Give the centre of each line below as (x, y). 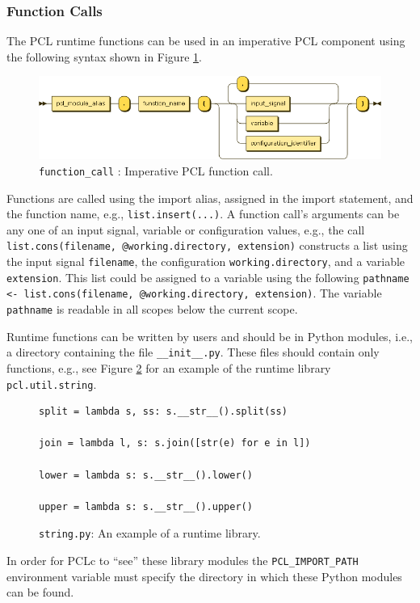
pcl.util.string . (52, 384)
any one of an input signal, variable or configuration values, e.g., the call (186, 229)
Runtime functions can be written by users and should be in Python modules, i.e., (210, 336)
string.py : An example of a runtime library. (150, 533)
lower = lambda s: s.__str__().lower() (146, 475)
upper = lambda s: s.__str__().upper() (146, 506)
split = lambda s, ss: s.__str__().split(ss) (163, 412)
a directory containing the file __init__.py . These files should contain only (193, 352)
